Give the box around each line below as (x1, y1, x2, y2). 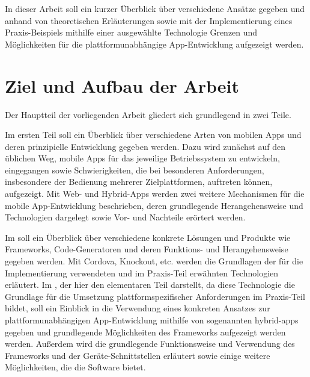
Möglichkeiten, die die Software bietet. (5, 361, 146, 373)
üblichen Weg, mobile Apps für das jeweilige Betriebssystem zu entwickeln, (5, 152, 280, 164)
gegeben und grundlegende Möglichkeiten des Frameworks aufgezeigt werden (5, 325, 286, 338)
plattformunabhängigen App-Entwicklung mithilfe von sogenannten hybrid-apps (5, 314, 299, 326)
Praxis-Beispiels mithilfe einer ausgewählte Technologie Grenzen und (5, 26, 258, 39)
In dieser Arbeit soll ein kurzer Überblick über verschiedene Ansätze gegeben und (5, 2, 305, 14)
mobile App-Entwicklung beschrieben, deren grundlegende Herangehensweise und (5, 199, 303, 211)
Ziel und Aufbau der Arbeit (5, 73, 239, 98)
